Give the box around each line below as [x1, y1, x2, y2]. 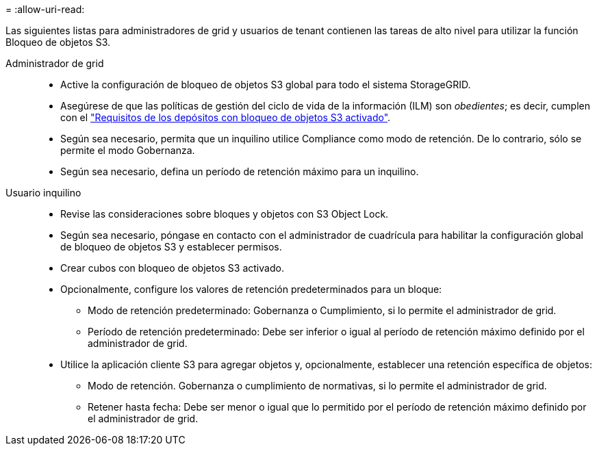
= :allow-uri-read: [5, 3, 85, 15]
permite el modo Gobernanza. [60, 144, 195, 156]
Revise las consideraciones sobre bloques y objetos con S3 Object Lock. [60, 208, 389, 220]
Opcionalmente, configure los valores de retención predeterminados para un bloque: [60, 283, 442, 295]
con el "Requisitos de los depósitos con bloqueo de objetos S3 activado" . [60, 112, 391, 123]
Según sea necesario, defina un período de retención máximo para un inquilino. [60, 166, 419, 177]
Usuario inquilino [5, 187, 81, 198]
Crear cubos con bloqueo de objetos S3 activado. [60, 262, 284, 274]
